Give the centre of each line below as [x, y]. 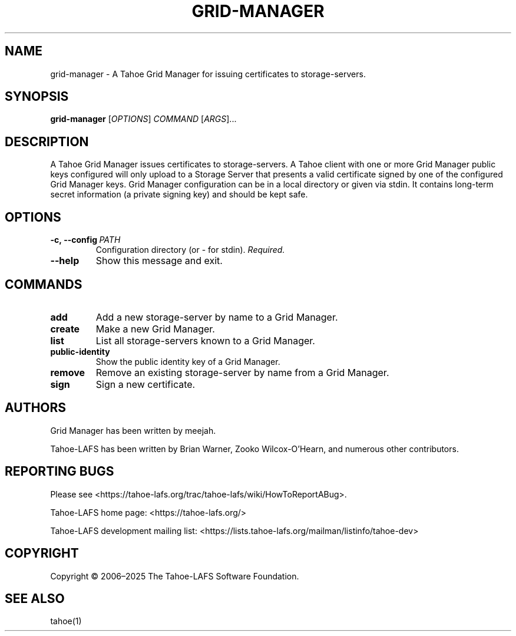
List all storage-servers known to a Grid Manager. [205, 340]
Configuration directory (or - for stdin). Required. [190, 250]
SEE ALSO [35, 598]
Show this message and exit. [159, 261]
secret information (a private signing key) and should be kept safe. [179, 195]
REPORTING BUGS [59, 472]
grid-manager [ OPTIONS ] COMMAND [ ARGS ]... [143, 119]
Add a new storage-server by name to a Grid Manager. [217, 317]
